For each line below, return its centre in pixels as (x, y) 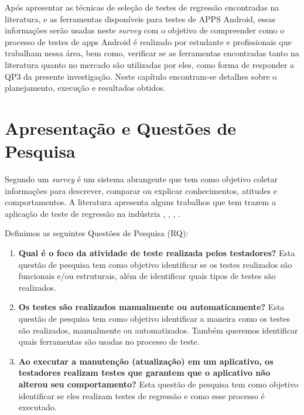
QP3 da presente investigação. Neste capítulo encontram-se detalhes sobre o (141, 76)
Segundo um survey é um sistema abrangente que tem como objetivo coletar (141, 179)
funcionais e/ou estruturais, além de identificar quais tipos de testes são (147, 276)
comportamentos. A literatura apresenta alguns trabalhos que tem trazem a (140, 202)
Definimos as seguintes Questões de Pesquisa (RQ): (97, 233)
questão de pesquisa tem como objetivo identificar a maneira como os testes (154, 318)
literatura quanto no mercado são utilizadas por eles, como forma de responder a (150, 64)
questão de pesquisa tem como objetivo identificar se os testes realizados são (155, 264)
